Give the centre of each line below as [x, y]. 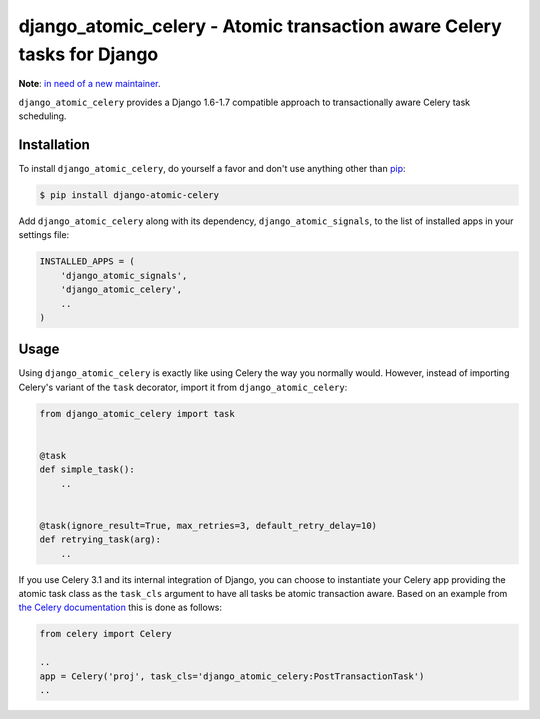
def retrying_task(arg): [100, 539]
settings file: [44, 235]
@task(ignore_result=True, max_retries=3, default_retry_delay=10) [208, 525]
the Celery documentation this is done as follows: [120, 607]
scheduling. [42, 116]
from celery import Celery [105, 634]
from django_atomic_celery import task [137, 413]
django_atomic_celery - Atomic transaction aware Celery [260, 26]
